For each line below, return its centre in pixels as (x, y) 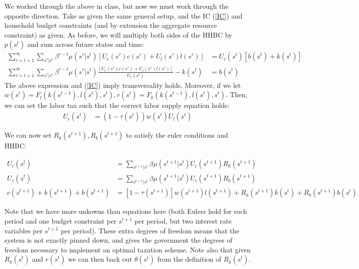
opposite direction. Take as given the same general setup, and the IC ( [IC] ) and (123, 15)
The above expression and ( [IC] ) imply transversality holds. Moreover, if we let (123, 85)
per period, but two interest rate (183, 220)
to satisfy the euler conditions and (177, 135)
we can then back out (100, 259)
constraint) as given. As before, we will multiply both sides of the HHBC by (118, 34)
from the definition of (189, 259)
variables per (23, 230)
